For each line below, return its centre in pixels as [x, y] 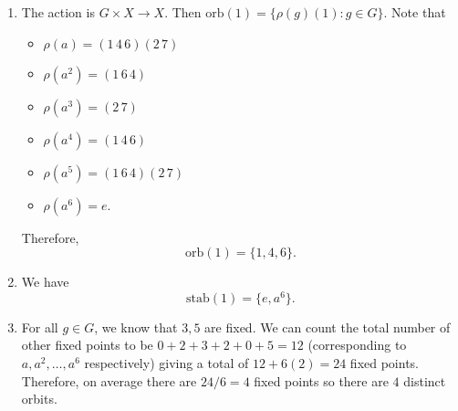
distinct [425, 380]
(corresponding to [357, 345]
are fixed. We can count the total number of [328, 327]
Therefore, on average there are [109, 380]
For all [40, 327]
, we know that [136, 327]
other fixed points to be [87, 345]
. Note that [415, 12]
